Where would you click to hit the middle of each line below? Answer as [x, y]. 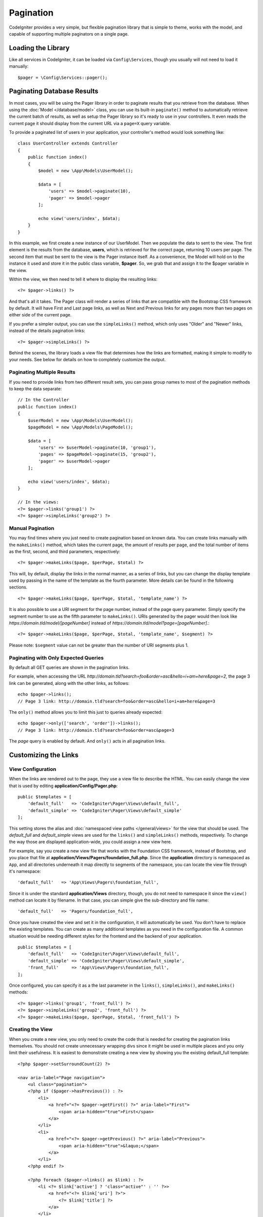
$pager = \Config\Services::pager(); [63, 77]
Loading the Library [39, 48]
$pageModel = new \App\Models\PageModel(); [80, 427]
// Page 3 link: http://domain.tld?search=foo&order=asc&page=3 [96, 730]
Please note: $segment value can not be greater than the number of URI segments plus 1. [99, 645]
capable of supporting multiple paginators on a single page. [69, 34]
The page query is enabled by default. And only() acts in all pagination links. [87, 741]
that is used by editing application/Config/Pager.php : [63, 786]
